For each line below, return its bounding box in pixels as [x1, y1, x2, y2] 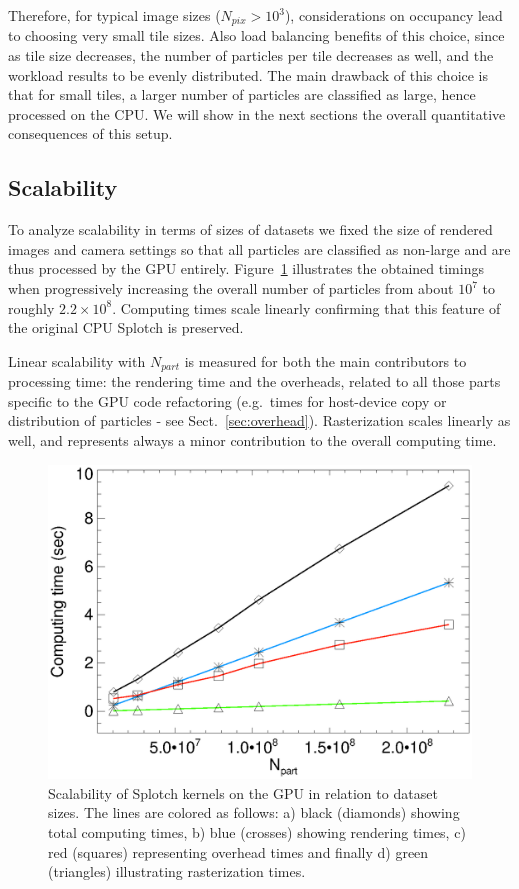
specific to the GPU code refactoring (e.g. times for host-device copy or [8, 390, 447, 411]
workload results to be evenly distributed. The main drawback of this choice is [8, 64, 489, 85]
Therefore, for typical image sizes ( [8, 5, 221, 25]
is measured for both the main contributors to [184, 350, 467, 371]
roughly [8, 297, 55, 318]
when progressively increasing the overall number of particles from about [8, 278, 454, 298]
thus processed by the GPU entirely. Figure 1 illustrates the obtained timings [8, 258, 484, 279]
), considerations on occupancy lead [284, 5, 503, 25]
